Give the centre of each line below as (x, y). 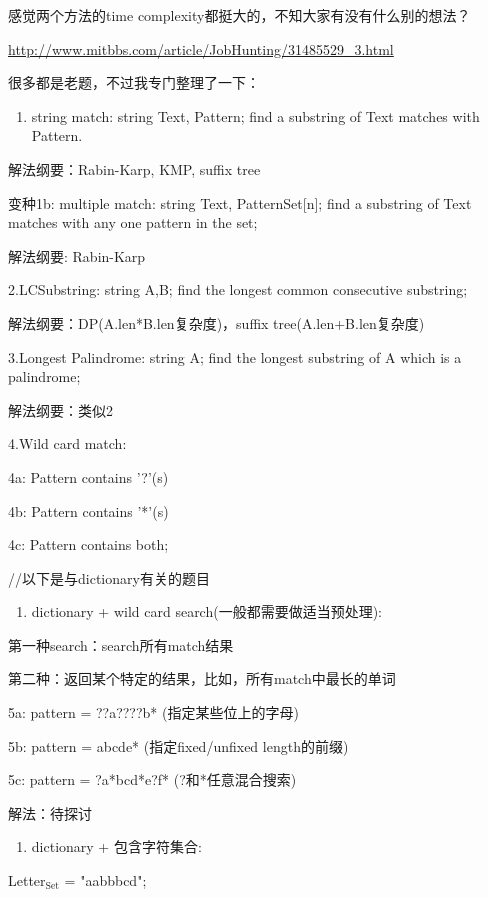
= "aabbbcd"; (105, 880)
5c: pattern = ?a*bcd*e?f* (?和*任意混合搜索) (152, 779)
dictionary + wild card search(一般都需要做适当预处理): (207, 611)
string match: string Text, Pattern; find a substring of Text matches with (255, 115)
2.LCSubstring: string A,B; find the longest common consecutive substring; (238, 289)
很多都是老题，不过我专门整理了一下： (134, 82)
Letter (27, 880)
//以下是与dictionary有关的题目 (109, 577)
